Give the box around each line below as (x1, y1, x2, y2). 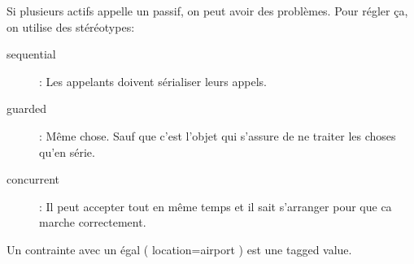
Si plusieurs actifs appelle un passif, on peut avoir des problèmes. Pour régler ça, (7, 2, 408, 19)
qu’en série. (39, 143, 95, 160)
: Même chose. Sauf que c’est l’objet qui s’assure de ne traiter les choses (39, 127, 396, 144)
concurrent (7, 171, 60, 188)
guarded (7, 100, 47, 117)
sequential (7, 45, 56, 63)
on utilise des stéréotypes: (7, 18, 135, 35)
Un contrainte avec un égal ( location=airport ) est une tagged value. (7, 240, 352, 258)
